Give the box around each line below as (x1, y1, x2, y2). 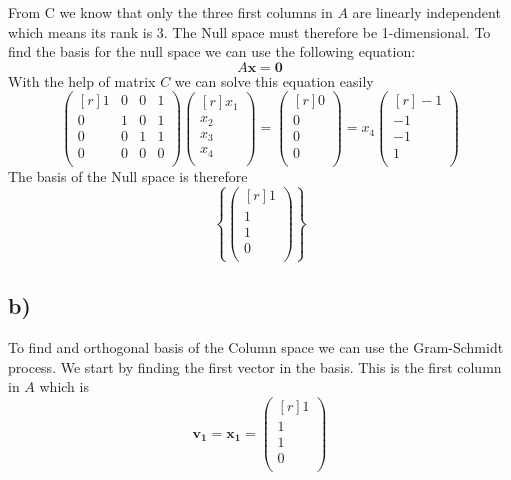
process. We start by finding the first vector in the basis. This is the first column (8, 356, 502, 377)
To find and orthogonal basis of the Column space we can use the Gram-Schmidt (8, 337, 504, 358)
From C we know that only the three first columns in (8, 2, 333, 22)
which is (39, 376, 89, 397)
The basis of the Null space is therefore (8, 165, 248, 186)
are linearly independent (352, 2, 501, 22)
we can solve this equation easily (174, 70, 374, 91)
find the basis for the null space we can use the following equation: (8, 41, 416, 62)
